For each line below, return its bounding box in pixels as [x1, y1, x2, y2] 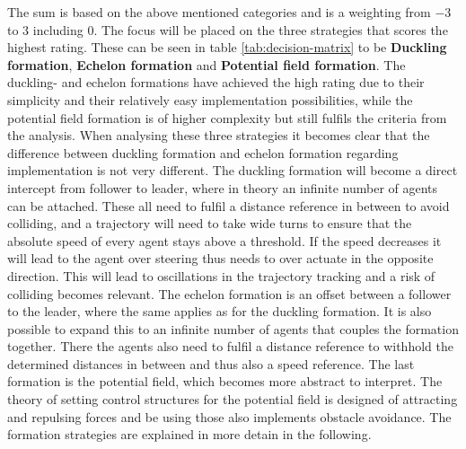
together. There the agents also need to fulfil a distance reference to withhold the [7, 337, 453, 356]
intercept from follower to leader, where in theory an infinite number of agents [7, 178, 438, 197]
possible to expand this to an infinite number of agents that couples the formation [7, 319, 459, 338]
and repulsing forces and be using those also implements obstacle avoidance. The [7, 407, 452, 426]
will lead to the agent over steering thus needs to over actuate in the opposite [7, 249, 434, 268]
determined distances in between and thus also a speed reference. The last [7, 354, 415, 373]
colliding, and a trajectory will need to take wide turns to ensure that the [7, 214, 412, 233]
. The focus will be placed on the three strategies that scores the [93, 20, 448, 39]
